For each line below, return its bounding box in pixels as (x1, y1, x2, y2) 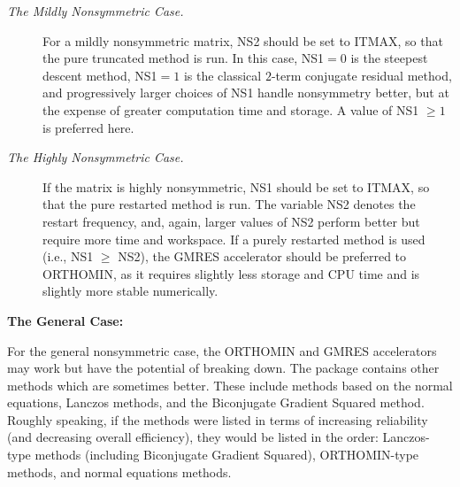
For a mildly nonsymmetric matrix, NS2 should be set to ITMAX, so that (42, 31, 443, 50)
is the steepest (350, 49, 428, 67)
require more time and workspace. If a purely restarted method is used (42, 229, 425, 248)
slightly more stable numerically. (42, 282, 218, 300)
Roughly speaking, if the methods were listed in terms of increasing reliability (7, 410, 428, 429)
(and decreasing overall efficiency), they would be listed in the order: (7, 428, 379, 446)
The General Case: (7, 311, 124, 329)
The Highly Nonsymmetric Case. (7, 148, 184, 166)
